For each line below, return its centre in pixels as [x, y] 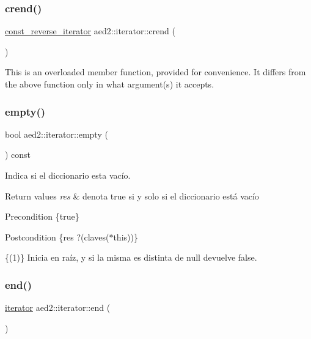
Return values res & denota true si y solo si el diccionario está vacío [132, 196]
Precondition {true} [42, 216]
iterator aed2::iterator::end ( [58, 307]
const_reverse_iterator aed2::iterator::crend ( [90, 31]
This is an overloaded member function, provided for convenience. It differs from [155, 72]
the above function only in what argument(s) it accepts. [110, 84]
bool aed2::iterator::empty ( [57, 134]
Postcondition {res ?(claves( [57, 237]
